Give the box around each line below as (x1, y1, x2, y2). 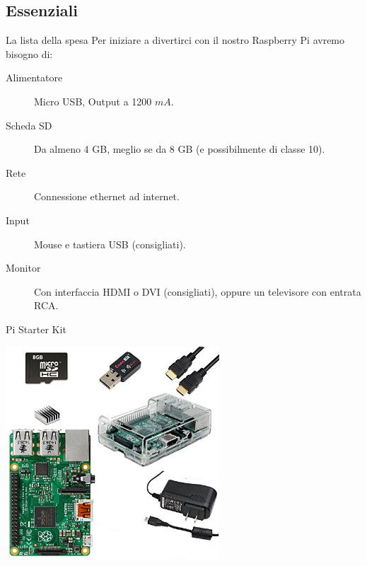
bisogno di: (6, 46, 53, 61)
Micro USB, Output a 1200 (34, 93, 152, 108)
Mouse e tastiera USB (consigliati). (34, 236, 186, 251)
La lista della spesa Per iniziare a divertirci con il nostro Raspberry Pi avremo (6, 33, 345, 47)
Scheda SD (6, 117, 52, 132)
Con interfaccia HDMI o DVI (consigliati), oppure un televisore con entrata (34, 284, 361, 299)
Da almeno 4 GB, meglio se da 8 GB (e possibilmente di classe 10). (34, 141, 325, 156)
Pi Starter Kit (6, 321, 66, 336)
